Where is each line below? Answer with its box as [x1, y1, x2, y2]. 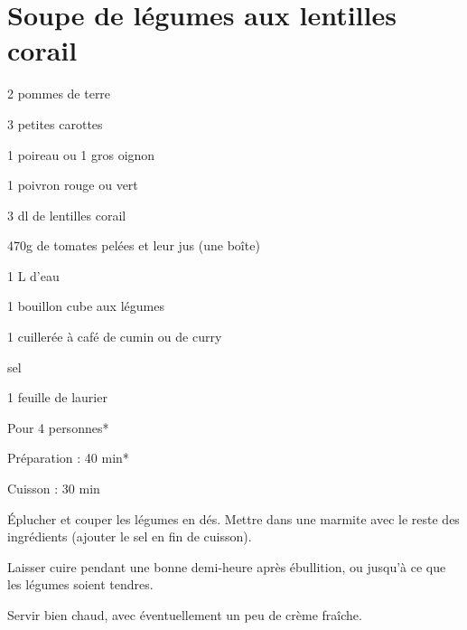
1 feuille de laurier [7, 388, 107, 407]
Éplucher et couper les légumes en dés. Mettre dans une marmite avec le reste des [7, 509, 460, 528]
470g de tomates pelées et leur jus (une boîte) [7, 236, 260, 255]
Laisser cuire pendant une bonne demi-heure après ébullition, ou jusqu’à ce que [7, 557, 446, 576]
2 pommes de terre [7, 84, 111, 103]
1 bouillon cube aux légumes [7, 296, 164, 315]
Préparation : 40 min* [7, 448, 129, 467]
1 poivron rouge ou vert [7, 175, 138, 194]
